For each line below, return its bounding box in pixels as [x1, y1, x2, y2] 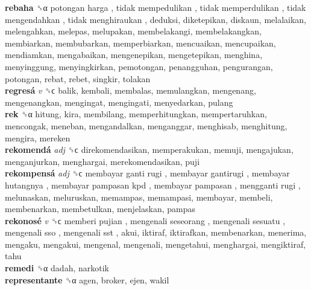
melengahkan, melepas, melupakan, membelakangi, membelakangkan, [5, 25, 262, 37]
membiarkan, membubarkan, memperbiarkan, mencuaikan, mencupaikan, [5, 36, 276, 49]
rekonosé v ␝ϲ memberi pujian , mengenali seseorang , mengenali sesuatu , [5, 214, 286, 227]
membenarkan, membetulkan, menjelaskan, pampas [5, 202, 195, 215]
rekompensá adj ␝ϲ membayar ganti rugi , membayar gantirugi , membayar [5, 167, 290, 179]
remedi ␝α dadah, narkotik [5, 262, 109, 274]
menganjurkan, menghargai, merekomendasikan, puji [5, 155, 200, 167]
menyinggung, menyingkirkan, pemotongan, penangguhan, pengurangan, [5, 60, 273, 72]
